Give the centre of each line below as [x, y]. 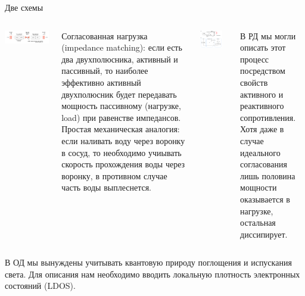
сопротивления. [268, 117]
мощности [259, 187]
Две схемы [24, 7]
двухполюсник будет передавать [119, 94]
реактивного [262, 106]
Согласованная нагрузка [105, 35]
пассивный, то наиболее [105, 71]
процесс [255, 59]
